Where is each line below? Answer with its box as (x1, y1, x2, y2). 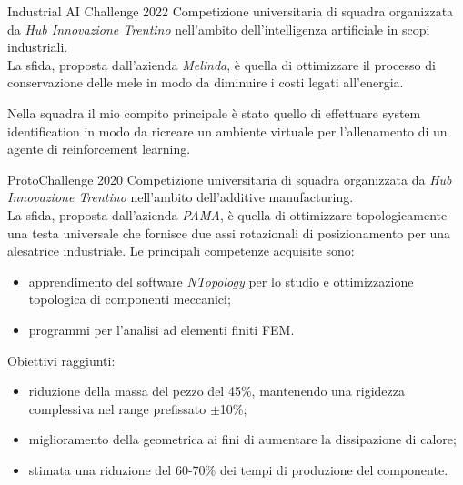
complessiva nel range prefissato (28, 399, 206, 418)
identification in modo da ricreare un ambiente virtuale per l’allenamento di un (7, 121, 448, 140)
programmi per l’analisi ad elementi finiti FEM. (28, 319, 295, 338)
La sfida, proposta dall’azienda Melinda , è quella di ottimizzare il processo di (7, 55, 436, 74)
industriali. (7, 37, 68, 56)
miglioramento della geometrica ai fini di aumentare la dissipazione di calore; (28, 429, 457, 449)
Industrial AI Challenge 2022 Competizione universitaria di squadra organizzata (7, 2, 454, 20)
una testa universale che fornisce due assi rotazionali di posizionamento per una (7, 223, 451, 242)
